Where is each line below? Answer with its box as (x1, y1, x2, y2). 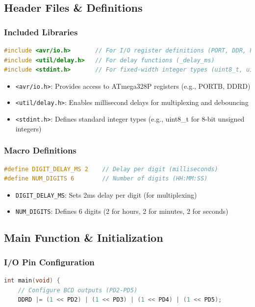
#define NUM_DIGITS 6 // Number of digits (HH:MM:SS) (4, 175, 208, 182)
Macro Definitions (4, 144, 76, 156)
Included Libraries (4, 26, 78, 38)
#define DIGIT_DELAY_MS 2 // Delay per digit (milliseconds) (4, 165, 218, 173)
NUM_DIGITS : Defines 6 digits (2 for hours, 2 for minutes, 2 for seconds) (15, 206, 229, 216)
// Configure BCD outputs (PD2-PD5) (18, 286, 138, 294)
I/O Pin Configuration (4, 256, 95, 268)
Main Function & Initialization (4, 230, 163, 245)
